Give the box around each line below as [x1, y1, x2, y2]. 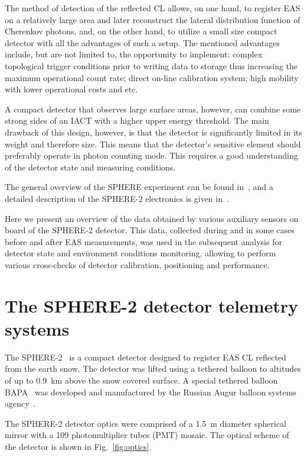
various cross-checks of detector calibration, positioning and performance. [5, 258, 270, 271]
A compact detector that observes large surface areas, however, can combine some [5, 102, 301, 115]
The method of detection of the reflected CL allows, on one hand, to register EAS [5, 2, 301, 14]
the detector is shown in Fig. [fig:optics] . [5, 440, 152, 452]
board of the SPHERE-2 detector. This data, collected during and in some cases [5, 224, 295, 236]
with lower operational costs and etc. [5, 83, 138, 95]
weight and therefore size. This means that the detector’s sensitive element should [5, 137, 301, 150]
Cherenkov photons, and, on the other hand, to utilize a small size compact [5, 25, 277, 37]
